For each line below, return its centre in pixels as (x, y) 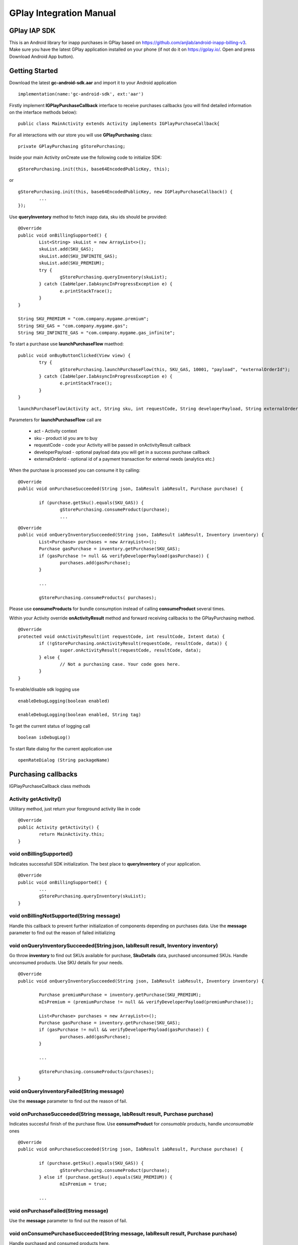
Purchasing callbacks (43, 774)
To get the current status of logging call (50, 726)
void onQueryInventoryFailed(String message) (67, 1091)
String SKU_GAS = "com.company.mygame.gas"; (73, 326)
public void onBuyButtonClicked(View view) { (74, 355)
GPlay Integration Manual (63, 13)
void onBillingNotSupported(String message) (65, 916)
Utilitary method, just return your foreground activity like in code (75, 809)
